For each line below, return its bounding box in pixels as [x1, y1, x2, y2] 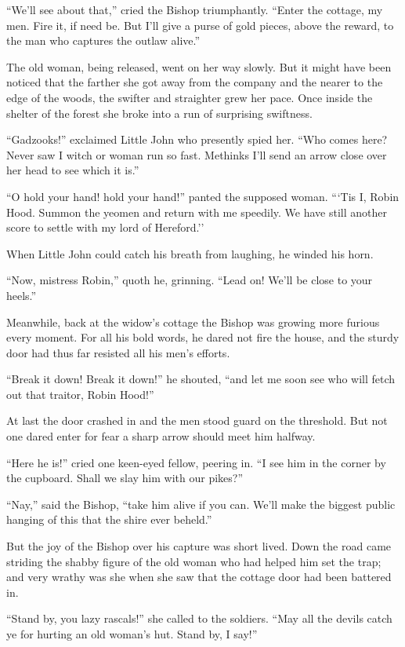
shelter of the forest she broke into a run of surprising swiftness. [6, 104, 313, 121]
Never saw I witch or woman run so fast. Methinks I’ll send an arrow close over [6, 146, 387, 163]
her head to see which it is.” [6, 162, 139, 178]
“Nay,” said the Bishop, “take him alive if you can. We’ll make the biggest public [6, 495, 396, 512]
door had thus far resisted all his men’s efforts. [6, 344, 230, 360]
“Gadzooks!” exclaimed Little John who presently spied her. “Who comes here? [6, 131, 388, 148]
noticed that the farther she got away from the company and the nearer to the [6, 74, 383, 90]
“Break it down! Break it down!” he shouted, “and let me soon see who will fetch [6, 371, 396, 387]
